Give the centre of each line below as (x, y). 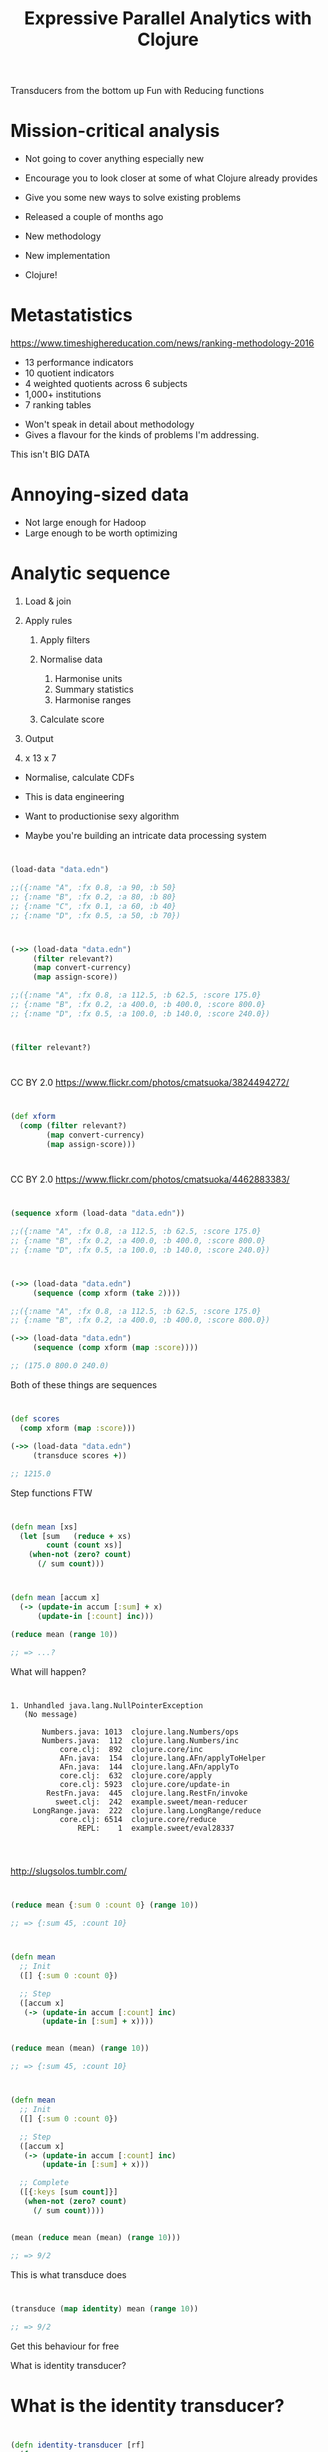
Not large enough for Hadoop (85, 522)
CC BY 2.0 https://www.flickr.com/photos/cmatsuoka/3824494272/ (150, 1083)
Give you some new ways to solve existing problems (133, 198)
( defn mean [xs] (44, 1527)
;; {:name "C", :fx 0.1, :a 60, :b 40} (93, 906)
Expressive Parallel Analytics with (168, 18)
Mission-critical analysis (115, 131)
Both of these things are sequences (84, 1384)
